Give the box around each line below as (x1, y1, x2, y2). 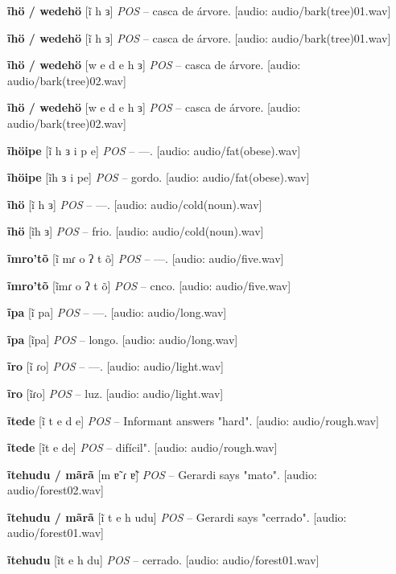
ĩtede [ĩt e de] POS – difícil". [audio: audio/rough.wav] (7, 439, 278, 456)
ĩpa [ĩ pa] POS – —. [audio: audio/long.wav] (7, 304, 227, 321)
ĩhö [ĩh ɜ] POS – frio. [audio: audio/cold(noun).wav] (7, 223, 264, 240)
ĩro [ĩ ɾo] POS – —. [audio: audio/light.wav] (7, 358, 224, 375)
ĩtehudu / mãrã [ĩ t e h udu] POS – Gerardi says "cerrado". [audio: (7, 508, 347, 525)
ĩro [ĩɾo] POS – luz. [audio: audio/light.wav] (7, 384, 224, 401)
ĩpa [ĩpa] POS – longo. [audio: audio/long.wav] (7, 330, 238, 347)
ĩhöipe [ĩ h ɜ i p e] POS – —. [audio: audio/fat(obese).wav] (7, 141, 301, 158)
